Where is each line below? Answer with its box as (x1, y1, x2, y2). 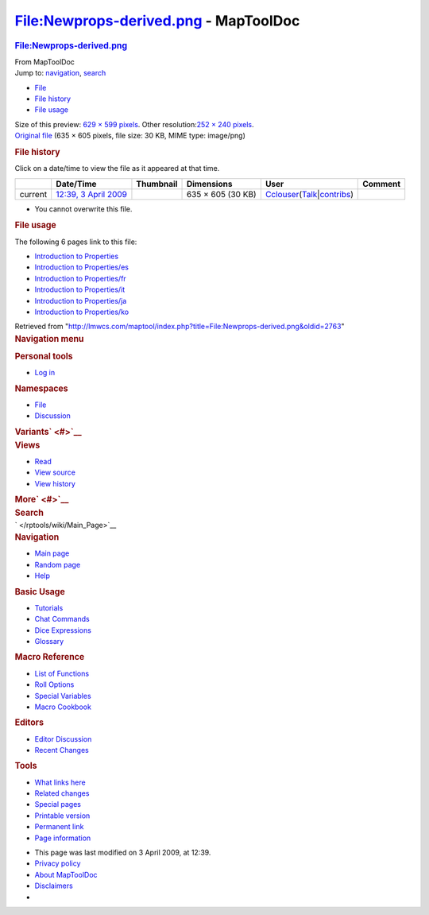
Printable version (34, 811, 91, 820)
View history (34, 479, 75, 488)
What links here (34, 777, 87, 787)
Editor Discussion (34, 734, 92, 743)
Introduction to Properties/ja (34, 296, 127, 305)
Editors (14, 717, 44, 728)
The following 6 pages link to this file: (14, 237, 137, 246)
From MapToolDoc (14, 56, 75, 67)
